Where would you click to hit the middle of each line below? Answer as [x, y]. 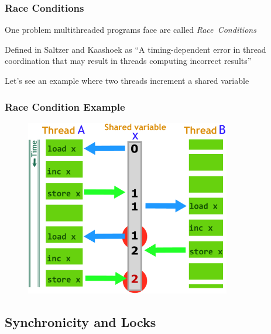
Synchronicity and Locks [80, 321]
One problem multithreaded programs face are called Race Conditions [131, 30]
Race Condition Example [65, 106]
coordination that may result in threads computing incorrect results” [128, 61]
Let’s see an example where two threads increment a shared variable [127, 80]
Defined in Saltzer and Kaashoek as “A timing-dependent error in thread [135, 49]
